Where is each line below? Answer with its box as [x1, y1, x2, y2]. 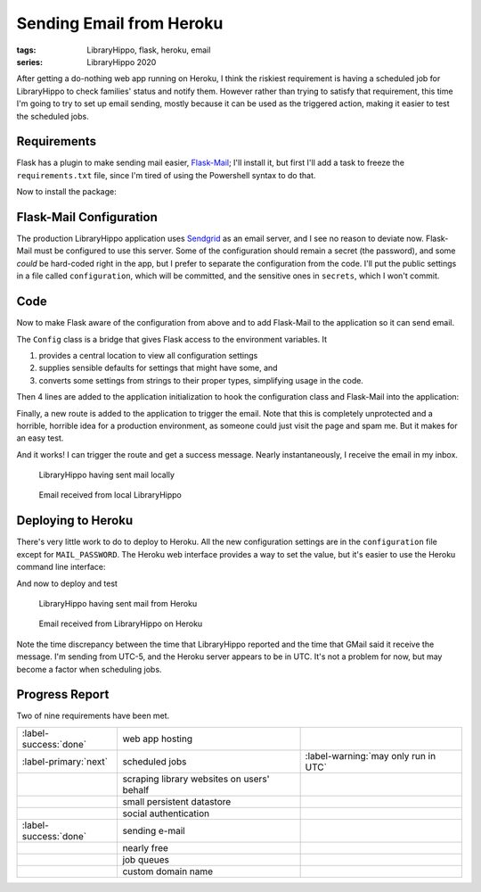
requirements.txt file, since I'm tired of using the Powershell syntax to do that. [16, 169, 316, 180]
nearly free [122, 841, 169, 854]
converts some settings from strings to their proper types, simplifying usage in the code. [38, 375, 364, 385]
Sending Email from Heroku [16, 13, 224, 33]
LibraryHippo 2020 [86, 56, 157, 67]
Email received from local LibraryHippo [38, 490, 182, 500]
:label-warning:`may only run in [305, 749, 436, 762]
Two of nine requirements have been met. [16, 710, 170, 722]
